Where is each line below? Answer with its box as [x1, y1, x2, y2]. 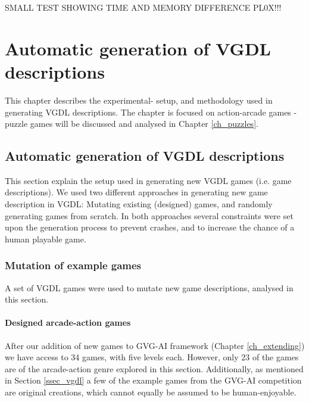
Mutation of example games [5, 258, 142, 273]
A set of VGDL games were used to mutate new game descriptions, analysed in [5, 281, 294, 294]
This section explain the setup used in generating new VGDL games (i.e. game [5, 174, 292, 186]
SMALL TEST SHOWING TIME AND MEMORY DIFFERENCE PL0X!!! [5, 1, 282, 13]
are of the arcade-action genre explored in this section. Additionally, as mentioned [5, 362, 304, 375]
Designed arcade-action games [5, 316, 131, 329]
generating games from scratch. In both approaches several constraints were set [5, 209, 294, 222]
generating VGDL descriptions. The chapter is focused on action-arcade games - [5, 105, 297, 118]
